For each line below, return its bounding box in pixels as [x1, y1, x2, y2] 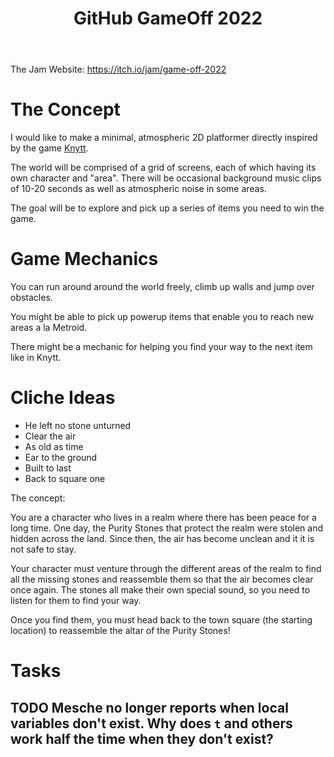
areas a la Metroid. [10, 322, 88, 334]
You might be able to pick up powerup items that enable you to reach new [10, 311, 315, 323]
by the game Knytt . [10, 142, 89, 154]
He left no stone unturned [24, 420, 132, 431]
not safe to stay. [10, 543, 77, 555]
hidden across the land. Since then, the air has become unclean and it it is [10, 533, 315, 544]
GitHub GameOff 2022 [73, 7, 263, 30]
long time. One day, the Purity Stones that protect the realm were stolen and [10, 522, 324, 534]
